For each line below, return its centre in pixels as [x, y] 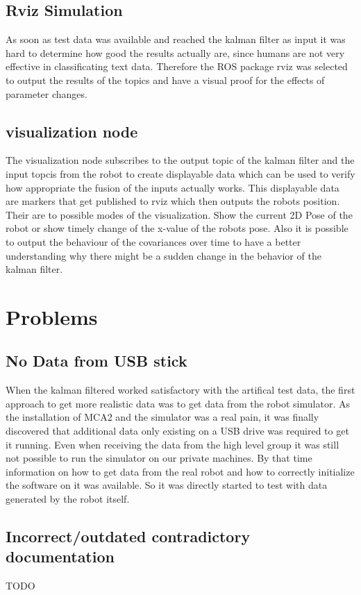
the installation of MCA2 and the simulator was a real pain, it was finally [162, 417]
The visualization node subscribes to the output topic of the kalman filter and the [180, 160]
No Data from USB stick [96, 361]
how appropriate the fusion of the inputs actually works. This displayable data [173, 187]
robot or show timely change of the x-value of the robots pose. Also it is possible [177, 228]
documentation [60, 556]
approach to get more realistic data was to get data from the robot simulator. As [178, 403]
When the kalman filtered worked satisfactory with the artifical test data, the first [180, 390]
